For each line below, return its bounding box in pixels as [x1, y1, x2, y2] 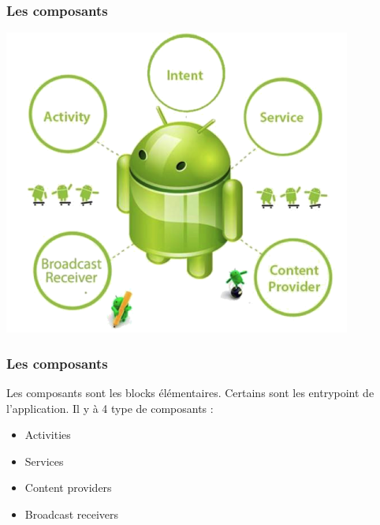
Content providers [24, 479, 112, 496]
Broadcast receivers [24, 506, 119, 522]
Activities [24, 426, 71, 443]
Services [24, 452, 64, 469]
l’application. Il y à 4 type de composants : [6, 399, 214, 416]
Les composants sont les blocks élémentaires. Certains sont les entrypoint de [6, 384, 374, 401]
